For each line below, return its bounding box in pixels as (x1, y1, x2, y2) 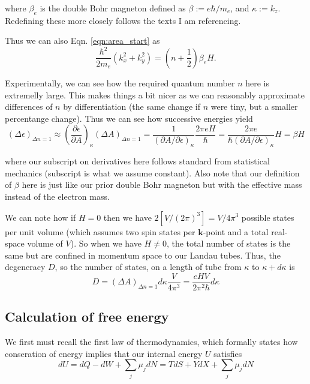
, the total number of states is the (166, 237, 291, 250)
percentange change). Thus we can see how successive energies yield (5, 112, 253, 124)
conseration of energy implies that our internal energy (5, 347, 203, 359)
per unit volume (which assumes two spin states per (5, 225, 195, 238)
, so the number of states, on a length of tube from (55, 260, 242, 273)
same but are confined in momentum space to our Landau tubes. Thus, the (5, 248, 281, 261)
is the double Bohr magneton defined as (40, 2, 186, 14)
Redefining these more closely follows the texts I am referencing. (5, 14, 241, 26)
